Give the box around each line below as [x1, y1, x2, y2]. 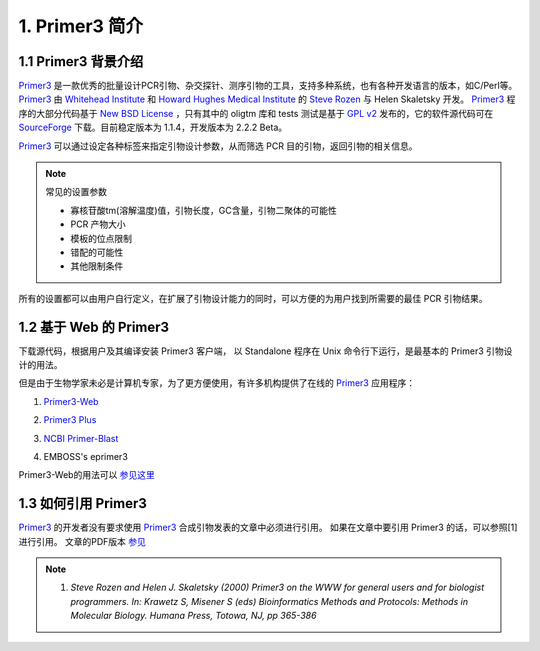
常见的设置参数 [45, 186, 107, 198]
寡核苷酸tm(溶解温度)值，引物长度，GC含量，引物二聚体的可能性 [70, 204, 337, 216]
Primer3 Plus [43, 414, 97, 426]
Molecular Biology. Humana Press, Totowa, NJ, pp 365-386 [70, 610, 317, 622]
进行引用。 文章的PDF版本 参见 [18, 535, 147, 547]
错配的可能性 [70, 246, 124, 258]
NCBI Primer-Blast [43, 432, 119, 444]
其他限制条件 [70, 260, 124, 272]
